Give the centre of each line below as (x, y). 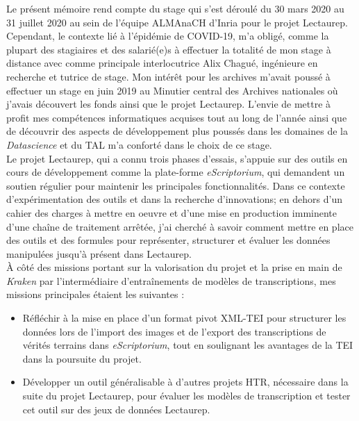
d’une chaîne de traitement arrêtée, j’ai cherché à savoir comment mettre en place (180, 226)
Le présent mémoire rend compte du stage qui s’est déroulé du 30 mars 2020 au (175, 8)
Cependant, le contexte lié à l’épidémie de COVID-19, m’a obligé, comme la (168, 36)
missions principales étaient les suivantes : (95, 294)
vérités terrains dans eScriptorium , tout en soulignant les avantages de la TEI (188, 345)
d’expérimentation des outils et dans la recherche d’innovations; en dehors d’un (174, 199)
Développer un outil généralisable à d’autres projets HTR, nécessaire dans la (185, 382)
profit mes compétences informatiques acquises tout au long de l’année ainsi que (177, 117)
